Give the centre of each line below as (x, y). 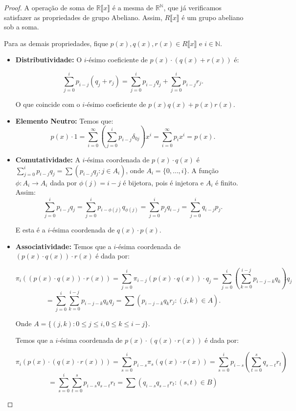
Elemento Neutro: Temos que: (64, 120)
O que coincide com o (48, 104)
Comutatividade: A (48, 159)
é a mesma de (133, 7)
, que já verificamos (193, 7)
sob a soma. (22, 27)
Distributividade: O (49, 60)
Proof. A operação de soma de (49, 7)
